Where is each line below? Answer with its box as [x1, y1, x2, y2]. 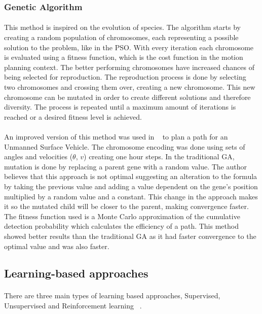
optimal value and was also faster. [4, 240, 109, 251]
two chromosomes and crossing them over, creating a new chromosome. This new [4, 82, 255, 92]
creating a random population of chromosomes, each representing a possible [4, 32, 239, 43]
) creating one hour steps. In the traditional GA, [84, 151, 235, 162]
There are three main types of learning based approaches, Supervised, [4, 290, 220, 301]
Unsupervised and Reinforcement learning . [4, 300, 142, 311]
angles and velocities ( [4, 151, 73, 162]
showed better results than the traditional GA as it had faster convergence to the [4, 230, 256, 241]
